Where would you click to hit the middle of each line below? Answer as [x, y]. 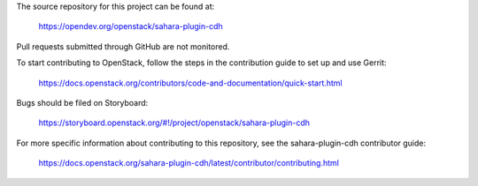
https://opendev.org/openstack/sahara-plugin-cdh [131, 26]
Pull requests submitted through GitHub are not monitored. [123, 46]
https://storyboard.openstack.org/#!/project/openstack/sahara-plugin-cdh [174, 123]
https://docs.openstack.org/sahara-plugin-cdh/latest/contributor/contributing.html [189, 163]
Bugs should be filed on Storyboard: [82, 102]
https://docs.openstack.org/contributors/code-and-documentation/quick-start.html [190, 83]
